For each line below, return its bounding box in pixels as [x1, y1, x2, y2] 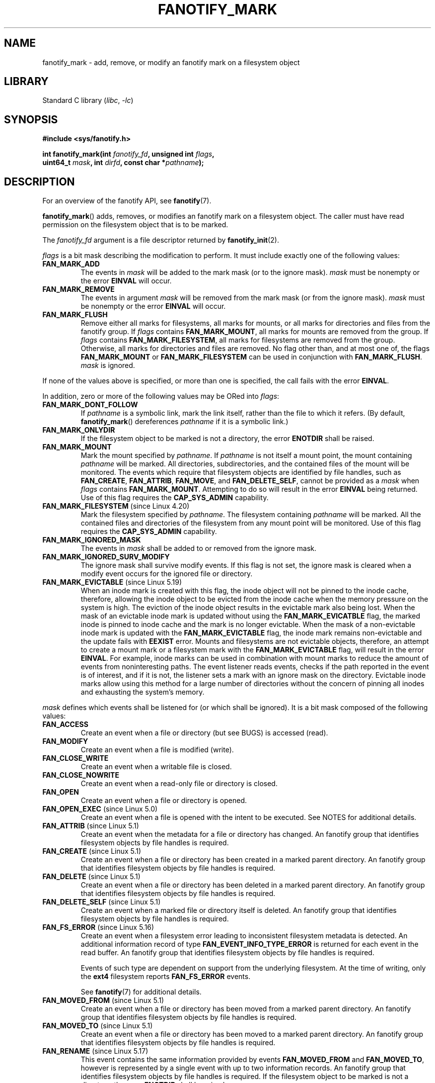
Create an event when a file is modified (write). [80, 745, 234, 754]
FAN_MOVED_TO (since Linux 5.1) [42, 1021, 153, 1030]
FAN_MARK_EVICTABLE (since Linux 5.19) [42, 578, 182, 587]
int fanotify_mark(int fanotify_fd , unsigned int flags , [42, 150, 215, 159]
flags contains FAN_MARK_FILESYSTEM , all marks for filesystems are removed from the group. [80, 336, 395, 345]
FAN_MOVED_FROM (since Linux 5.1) [42, 996, 164, 1005]
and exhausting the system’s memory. [80, 688, 205, 697]
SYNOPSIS [4, 113, 58, 126]
